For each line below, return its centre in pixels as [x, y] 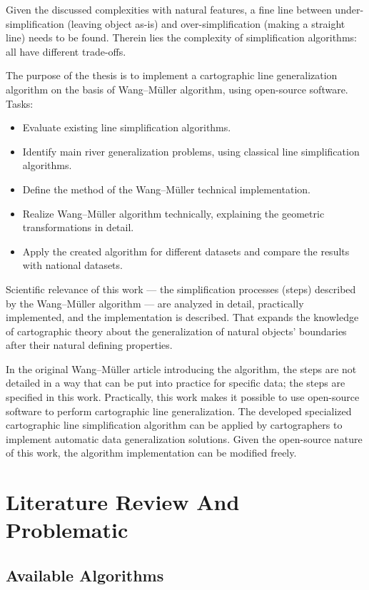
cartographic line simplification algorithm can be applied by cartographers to [174, 425]
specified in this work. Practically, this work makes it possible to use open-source [183, 397]
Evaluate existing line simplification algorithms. [127, 127]
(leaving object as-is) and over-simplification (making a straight [206, 23]
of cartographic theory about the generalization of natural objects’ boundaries [176, 331]
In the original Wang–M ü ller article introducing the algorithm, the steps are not [181, 368]
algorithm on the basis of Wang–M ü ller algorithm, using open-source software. [177, 89]
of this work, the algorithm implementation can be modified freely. [151, 453]
